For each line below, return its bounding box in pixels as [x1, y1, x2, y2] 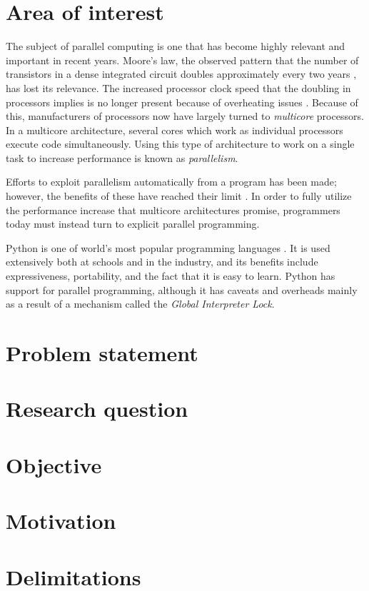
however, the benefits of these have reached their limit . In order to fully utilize [6, 188, 352, 203]
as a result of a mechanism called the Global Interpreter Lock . [6, 296, 275, 311]
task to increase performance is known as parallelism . [6, 150, 238, 165]
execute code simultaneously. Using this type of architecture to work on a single [6, 136, 355, 151]
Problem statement [6, 338, 198, 367]
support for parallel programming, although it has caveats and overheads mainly [6, 282, 358, 297]
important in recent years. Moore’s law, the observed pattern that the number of [6, 52, 359, 67]
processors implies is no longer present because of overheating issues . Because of [6, 94, 358, 109]
